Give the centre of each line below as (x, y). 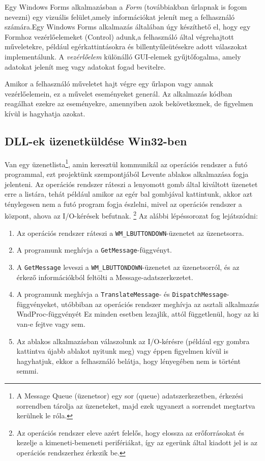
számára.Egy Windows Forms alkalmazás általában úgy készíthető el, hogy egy (128, 27)
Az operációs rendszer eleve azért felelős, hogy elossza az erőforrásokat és (130, 432)
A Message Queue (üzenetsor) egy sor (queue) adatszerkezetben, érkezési (130, 395)
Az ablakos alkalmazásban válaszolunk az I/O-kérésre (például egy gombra (133, 341)
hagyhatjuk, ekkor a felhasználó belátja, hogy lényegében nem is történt (128, 361)
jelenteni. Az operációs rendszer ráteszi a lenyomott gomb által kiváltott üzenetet (131, 184)
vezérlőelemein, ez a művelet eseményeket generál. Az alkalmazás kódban (119, 93)
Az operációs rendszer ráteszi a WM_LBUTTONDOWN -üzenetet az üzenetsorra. (130, 233)
